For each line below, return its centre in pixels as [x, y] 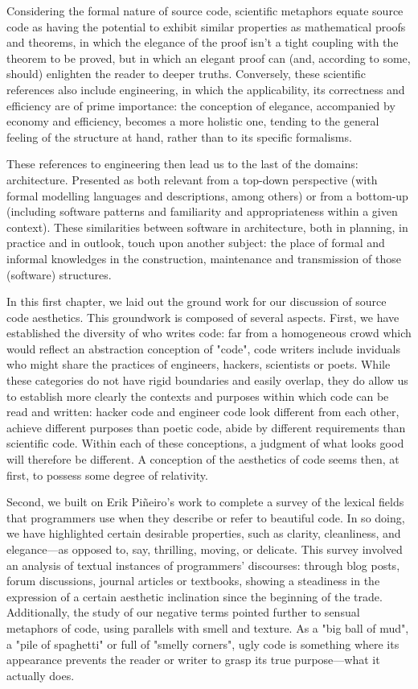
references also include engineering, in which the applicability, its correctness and [206, 89]
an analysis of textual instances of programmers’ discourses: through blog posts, [203, 565]
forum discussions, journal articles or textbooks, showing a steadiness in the [193, 581]
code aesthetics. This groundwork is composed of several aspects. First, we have [203, 317]
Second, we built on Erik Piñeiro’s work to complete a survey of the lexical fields [205, 502]
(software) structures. [59, 274]
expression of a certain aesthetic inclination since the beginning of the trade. [195, 596]
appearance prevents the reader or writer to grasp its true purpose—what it [193, 660]
